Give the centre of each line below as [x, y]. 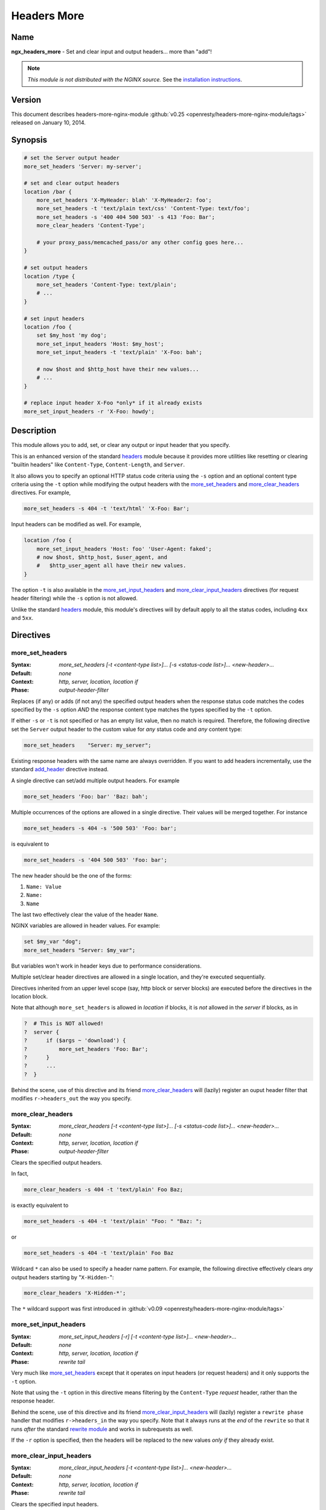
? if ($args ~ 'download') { [75, 1041]
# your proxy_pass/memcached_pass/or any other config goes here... [140, 243]
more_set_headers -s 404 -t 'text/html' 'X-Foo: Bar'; [107, 509]
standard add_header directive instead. [60, 769]
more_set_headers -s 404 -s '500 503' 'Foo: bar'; [101, 828]
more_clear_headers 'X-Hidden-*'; [75, 1293]
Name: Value [44, 887]
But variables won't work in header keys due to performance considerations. [106, 966]
